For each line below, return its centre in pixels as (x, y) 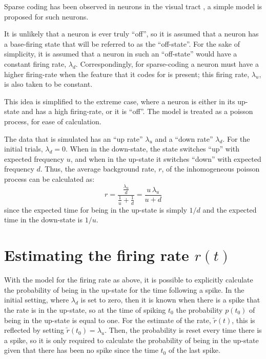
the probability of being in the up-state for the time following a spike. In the (124, 289)
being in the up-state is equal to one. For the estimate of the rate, (108, 320)
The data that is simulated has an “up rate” (74, 138)
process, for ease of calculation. (53, 121)
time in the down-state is (43, 220)
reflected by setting (34, 330)
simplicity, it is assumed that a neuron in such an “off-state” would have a (121, 54)
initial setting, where (37, 300)
